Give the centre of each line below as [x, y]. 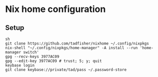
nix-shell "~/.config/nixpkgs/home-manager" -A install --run [71, 48]
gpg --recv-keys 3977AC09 [32, 56]
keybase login [20, 65]
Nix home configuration [56, 9]
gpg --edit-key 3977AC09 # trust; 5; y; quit [53, 61]
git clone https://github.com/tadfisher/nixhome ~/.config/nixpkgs [77, 43]
